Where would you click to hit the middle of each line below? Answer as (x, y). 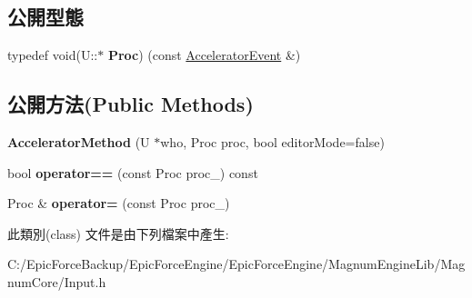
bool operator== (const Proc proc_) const (133, 172)
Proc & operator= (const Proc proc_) (119, 203)
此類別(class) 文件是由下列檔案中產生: (118, 233)
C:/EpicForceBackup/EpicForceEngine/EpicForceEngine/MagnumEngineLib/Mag (236, 264)
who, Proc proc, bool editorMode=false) (272, 142)
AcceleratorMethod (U (79, 142)
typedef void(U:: (53, 55)
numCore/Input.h (57, 281)
